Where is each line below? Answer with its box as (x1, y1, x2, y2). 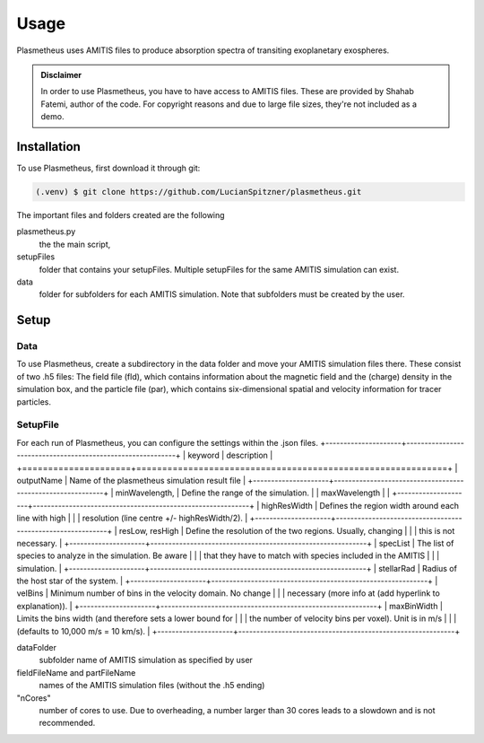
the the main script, (39, 239, 111, 249)
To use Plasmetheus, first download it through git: (16, 162, 201, 174)
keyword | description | (187, 450, 273, 461)
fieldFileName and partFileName (16, 667, 136, 677)
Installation (16, 139, 81, 154)
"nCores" (16, 692, 51, 704)
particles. (16, 396, 52, 407)
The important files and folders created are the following (16, 209, 225, 220)
